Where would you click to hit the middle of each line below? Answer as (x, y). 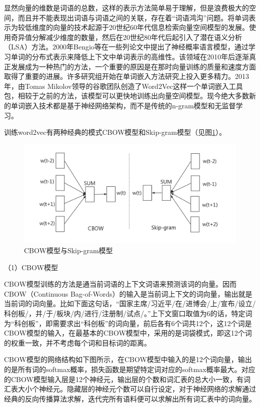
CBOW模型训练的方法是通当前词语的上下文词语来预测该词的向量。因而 (120, 284)
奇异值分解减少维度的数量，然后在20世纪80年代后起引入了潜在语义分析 (126, 37)
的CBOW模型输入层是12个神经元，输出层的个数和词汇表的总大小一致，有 (124, 379)
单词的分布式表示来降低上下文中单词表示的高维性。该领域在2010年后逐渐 (130, 56)
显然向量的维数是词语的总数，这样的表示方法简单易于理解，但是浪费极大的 (126, 7)
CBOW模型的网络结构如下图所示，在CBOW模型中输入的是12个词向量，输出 (128, 359)
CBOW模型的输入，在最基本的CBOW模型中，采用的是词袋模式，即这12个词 (128, 333)
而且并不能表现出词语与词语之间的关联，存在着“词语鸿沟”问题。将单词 (133, 17)
